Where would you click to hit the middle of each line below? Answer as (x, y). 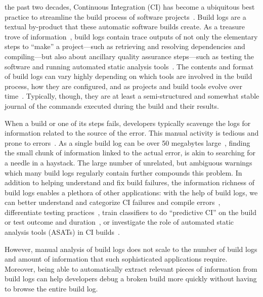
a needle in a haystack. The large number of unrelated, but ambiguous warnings (128, 162)
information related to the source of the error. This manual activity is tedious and (132, 133)
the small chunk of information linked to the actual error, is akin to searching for (130, 153)
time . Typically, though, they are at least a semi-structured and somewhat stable (132, 96)
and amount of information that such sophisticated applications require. (116, 259)
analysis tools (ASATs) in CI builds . (62, 232)
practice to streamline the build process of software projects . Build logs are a (125, 16)
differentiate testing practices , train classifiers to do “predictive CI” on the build (130, 212)
